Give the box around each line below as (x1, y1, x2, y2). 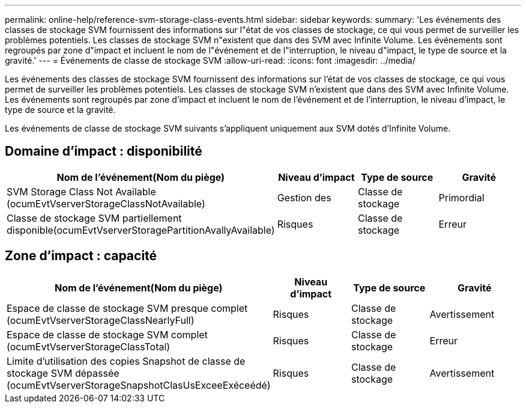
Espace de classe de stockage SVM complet (7, 328, 208, 341)
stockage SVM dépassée (7, 367, 119, 379)
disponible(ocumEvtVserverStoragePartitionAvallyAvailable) (7, 224, 275, 236)
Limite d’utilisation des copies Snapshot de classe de (7, 355, 246, 367)
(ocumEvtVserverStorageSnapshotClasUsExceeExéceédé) (7, 379, 271, 391)
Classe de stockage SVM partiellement (7, 212, 182, 224)
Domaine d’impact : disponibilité (5, 144, 202, 159)
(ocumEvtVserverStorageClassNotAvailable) (7, 197, 205, 210)
